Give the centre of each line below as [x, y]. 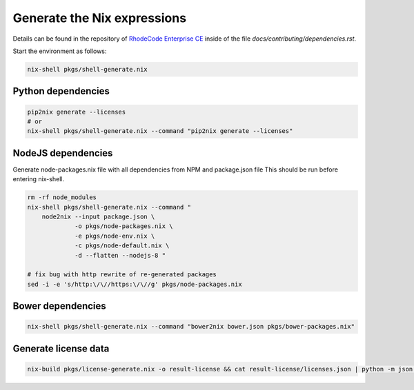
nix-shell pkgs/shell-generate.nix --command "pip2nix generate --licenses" [160, 131]
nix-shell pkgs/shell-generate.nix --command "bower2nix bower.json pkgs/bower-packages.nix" [191, 327]
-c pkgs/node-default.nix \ [122, 246]
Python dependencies [61, 91]
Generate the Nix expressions [99, 18]
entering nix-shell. [39, 179]
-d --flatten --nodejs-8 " [120, 255]
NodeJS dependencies [63, 153]
